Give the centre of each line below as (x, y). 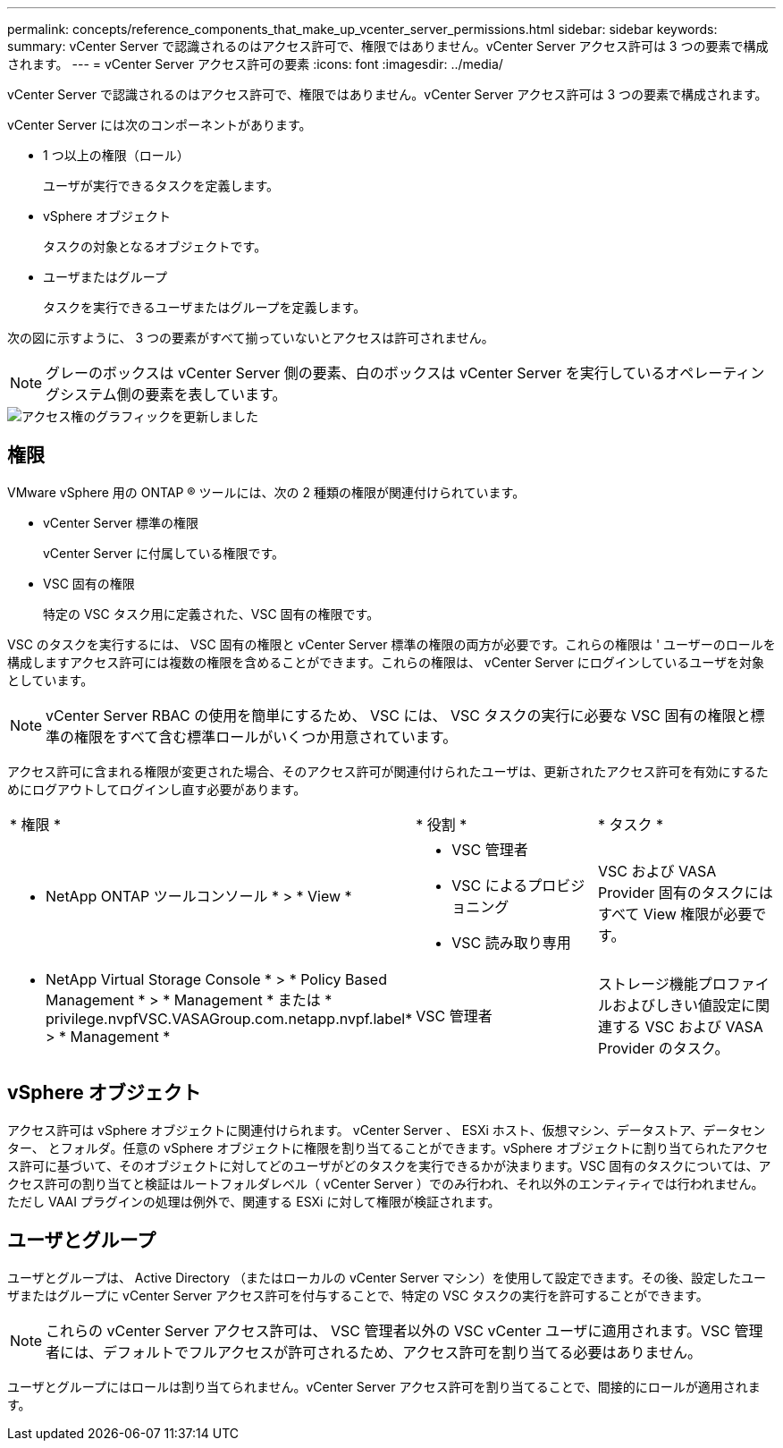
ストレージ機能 (648, 983)
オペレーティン (715, 373)
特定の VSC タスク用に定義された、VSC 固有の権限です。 (211, 614)
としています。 (51, 680)
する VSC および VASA (688, 1026)
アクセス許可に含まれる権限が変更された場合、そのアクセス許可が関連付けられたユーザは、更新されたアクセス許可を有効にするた (388, 771)
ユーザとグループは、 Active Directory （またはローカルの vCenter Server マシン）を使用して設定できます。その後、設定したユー (387, 1277)
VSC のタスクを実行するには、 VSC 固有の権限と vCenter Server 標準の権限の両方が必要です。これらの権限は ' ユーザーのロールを (391, 644)
